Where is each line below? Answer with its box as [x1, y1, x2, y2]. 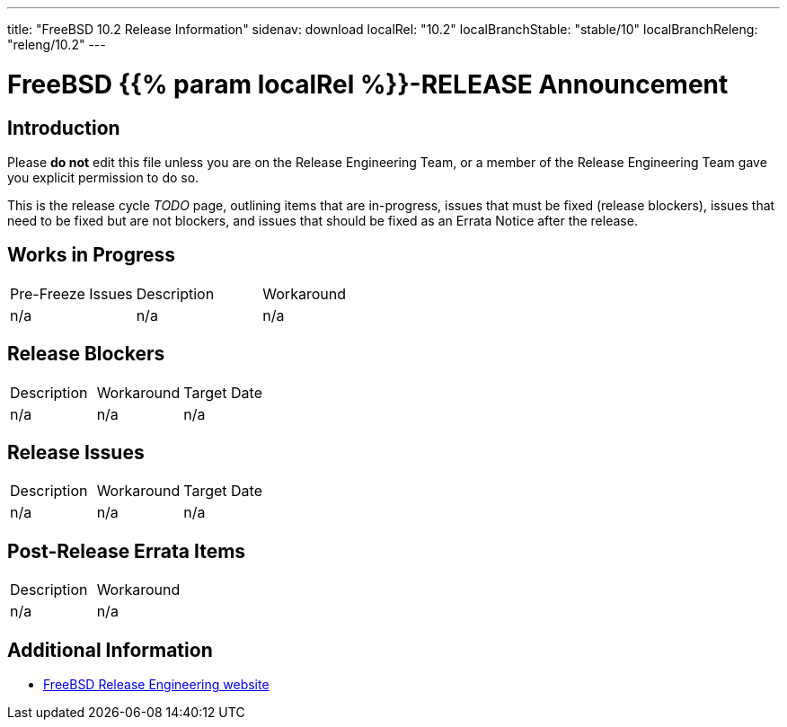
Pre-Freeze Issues [10, 284, 133, 303]
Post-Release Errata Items [7, 539, 246, 563]
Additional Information [7, 638, 213, 661]
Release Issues [7, 441, 145, 465]
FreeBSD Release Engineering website [43, 677, 270, 693]
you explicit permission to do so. [7, 169, 199, 185]
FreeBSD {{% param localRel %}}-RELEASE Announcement [7, 68, 729, 100]
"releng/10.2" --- [7, 37, 106, 52]
